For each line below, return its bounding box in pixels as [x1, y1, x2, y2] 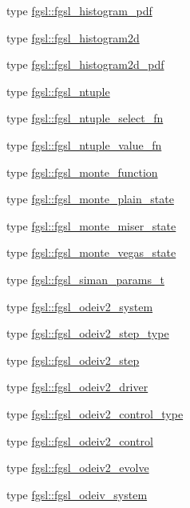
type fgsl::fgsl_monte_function [6, 163, 158, 180]
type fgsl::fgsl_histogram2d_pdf [6, 56, 164, 73]
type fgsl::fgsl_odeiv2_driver [6, 378, 148, 395]
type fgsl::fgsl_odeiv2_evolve [6, 459, 149, 476]
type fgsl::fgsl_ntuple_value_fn [6, 136, 162, 153]
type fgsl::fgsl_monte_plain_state [6, 190, 174, 207]
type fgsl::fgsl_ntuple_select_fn [6, 110, 164, 126]
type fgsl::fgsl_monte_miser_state [6, 217, 176, 234]
